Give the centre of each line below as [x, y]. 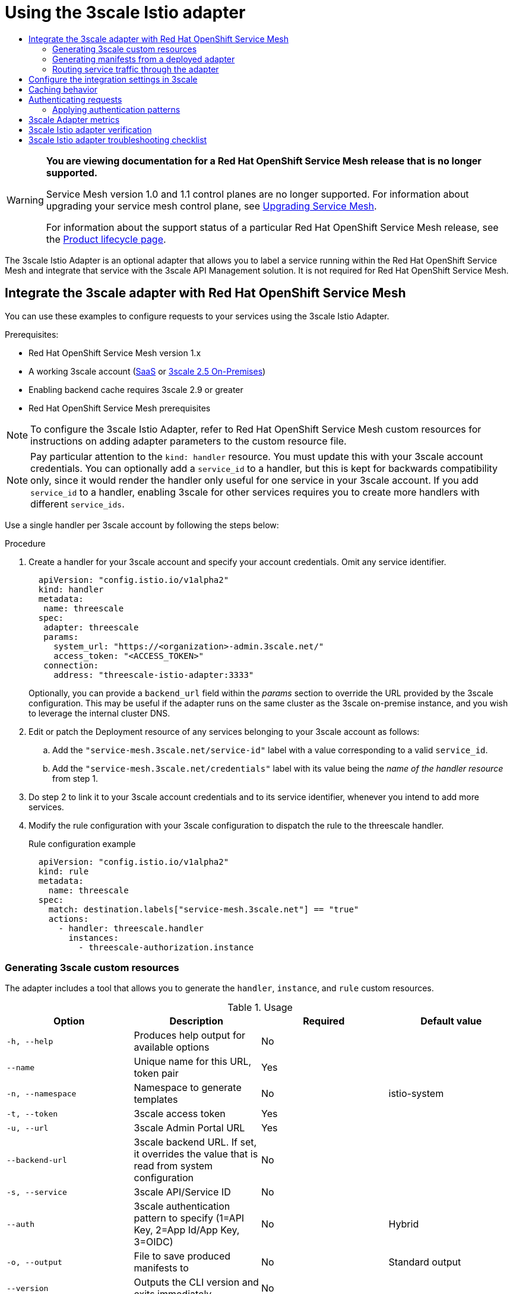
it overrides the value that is [196, 1154]
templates [156, 1100]
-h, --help [30, 1041]
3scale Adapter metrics [74, 119]
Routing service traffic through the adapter [136, 69]
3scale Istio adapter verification [90, 129]
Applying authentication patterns [116, 109]
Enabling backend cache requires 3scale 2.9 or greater [136, 389]
